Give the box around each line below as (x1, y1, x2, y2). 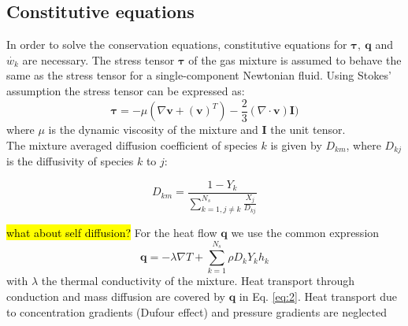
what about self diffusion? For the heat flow (6, 224, 217, 241)
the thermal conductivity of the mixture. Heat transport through (41, 272, 355, 289)
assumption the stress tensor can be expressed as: (6, 82, 245, 98)
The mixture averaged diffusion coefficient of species (6, 136, 258, 153)
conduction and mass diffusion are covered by (6, 288, 225, 305)
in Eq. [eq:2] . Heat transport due (239, 288, 398, 305)
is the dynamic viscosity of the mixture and (48, 121, 258, 138)
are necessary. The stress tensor (22, 51, 175, 68)
